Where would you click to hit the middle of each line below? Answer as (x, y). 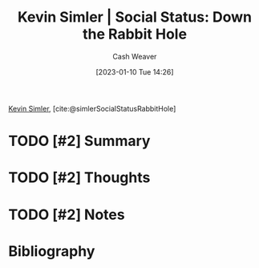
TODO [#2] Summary (79, 141)
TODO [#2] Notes (67, 215)
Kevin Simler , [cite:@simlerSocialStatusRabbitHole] (92, 108)
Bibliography (52, 251)
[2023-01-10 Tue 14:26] (135, 71)
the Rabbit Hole (135, 34)
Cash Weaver (135, 56)
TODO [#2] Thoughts (79, 178)
